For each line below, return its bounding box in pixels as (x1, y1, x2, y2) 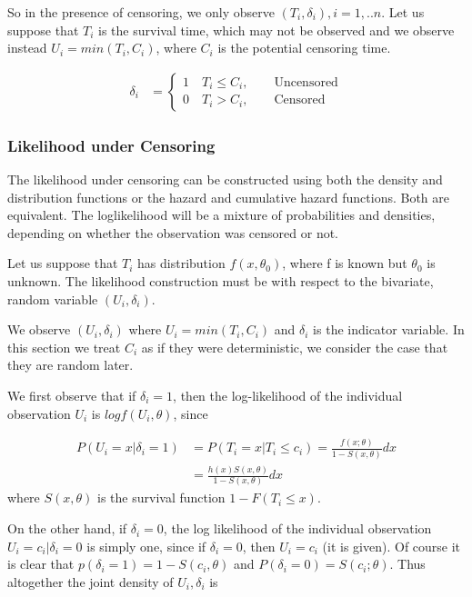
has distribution (137, 254, 226, 273)
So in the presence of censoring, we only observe (7, 3, 275, 21)
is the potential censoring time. (217, 38, 391, 57)
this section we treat (7, 337, 121, 356)
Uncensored (274, 75, 338, 89)
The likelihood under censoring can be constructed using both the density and (7, 170, 443, 189)
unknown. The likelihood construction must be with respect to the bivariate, (7, 272, 434, 290)
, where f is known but (282, 254, 407, 273)
